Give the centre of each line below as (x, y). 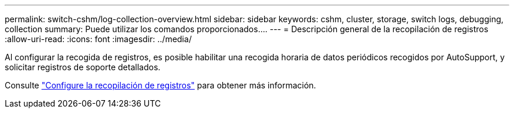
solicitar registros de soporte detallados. (83, 67)
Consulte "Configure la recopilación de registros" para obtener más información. (160, 85)
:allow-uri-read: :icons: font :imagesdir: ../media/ (98, 39)
